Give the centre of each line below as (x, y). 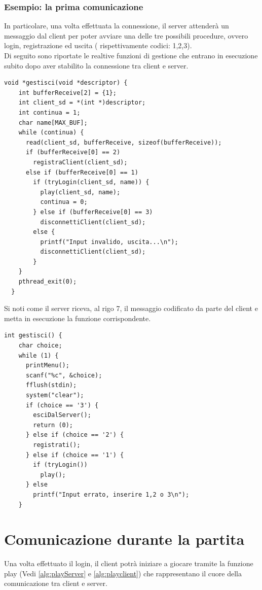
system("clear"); (55, 395)
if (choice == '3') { (62, 405)
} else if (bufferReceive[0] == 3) (93, 212)
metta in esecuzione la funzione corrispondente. (78, 318)
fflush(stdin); (51, 385)
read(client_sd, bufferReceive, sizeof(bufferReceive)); (124, 142)
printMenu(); (47, 366)
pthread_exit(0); (48, 282)
